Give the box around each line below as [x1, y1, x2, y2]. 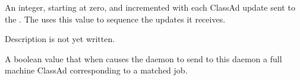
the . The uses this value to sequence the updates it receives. [5, 12, 226, 25]
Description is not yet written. [5, 33, 115, 45]
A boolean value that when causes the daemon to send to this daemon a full [5, 52, 282, 65]
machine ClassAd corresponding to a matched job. [5, 64, 188, 76]
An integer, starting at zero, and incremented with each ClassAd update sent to [5, 1, 295, 13]
